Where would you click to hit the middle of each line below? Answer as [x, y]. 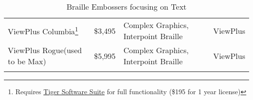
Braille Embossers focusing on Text [126, 7]
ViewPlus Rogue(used [45, 50]
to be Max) [27, 61]
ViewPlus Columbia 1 [43, 30]
